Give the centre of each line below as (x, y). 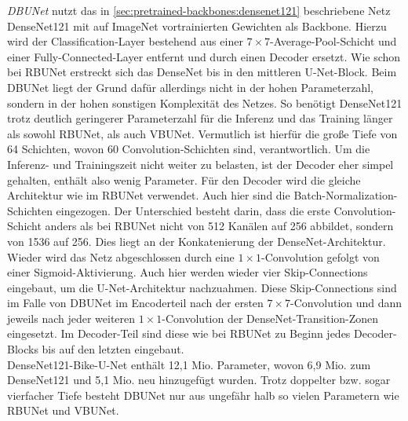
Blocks (23, 349)
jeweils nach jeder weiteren (71, 318)
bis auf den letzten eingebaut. (113, 349)
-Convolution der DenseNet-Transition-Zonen (270, 318)
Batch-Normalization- (346, 195)
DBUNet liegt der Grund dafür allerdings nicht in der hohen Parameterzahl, (190, 87)
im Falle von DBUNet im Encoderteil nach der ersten (135, 303)
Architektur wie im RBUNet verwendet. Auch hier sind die (149, 195)
